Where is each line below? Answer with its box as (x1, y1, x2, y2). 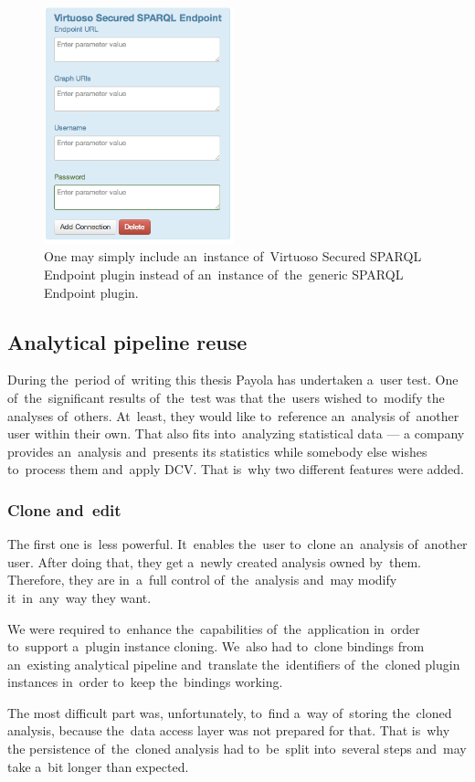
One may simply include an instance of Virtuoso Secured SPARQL (44, 247, 422, 266)
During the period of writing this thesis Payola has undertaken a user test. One (7, 370, 459, 389)
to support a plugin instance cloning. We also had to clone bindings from (7, 637, 425, 656)
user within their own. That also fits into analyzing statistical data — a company (7, 424, 465, 443)
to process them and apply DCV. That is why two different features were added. (7, 460, 464, 479)
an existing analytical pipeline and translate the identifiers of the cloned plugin (7, 654, 460, 673)
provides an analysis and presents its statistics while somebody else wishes (7, 441, 427, 460)
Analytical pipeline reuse (7, 327, 248, 355)
